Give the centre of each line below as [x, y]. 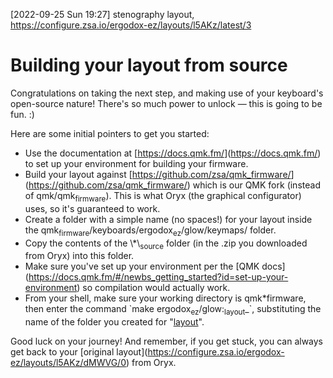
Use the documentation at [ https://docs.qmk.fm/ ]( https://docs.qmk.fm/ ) [173, 153]
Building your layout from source [149, 65]
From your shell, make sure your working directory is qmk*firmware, [165, 298]
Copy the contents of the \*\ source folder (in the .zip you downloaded [166, 244]
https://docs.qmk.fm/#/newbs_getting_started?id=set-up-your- [158, 277]
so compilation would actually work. [156, 288]
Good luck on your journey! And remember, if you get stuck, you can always [167, 341]
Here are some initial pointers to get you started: [110, 133]
